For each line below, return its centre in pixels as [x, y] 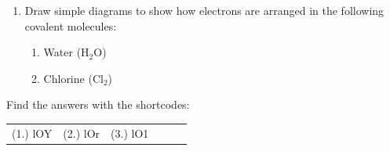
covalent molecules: [71, 25]
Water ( [62, 52]
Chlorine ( [68, 78]
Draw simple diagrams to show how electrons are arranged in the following [204, 10]
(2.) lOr [82, 133]
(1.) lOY [32, 133]
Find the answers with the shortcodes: [98, 104]
